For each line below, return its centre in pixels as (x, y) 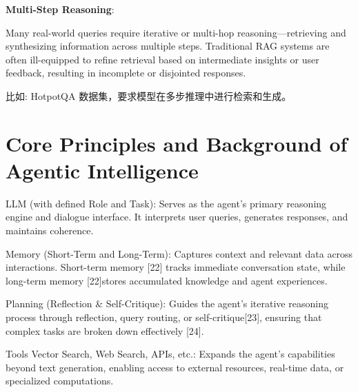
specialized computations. (60, 381)
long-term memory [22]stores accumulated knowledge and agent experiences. (167, 280)
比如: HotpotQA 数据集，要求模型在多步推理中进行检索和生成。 (149, 95)
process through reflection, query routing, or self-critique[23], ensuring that (164, 317)
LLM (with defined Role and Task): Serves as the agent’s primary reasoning (166, 203)
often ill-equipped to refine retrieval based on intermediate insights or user (162, 59)
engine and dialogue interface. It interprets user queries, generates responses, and (177, 217)
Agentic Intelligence (102, 170)
